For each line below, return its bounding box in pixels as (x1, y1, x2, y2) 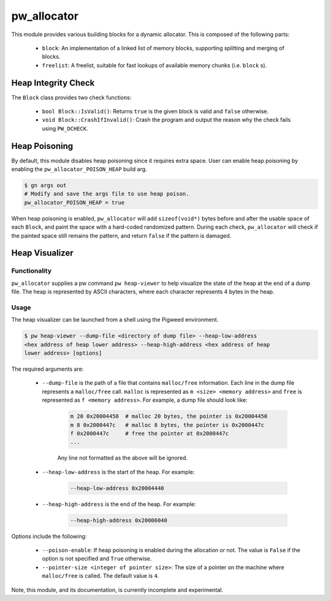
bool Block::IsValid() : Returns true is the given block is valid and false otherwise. (42, 108, 269, 115)
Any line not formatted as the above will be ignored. (57, 454, 188, 462)
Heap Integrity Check (11, 77, 95, 88)
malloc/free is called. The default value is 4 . (42, 572, 159, 580)
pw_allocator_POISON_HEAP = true (24, 199, 125, 206)
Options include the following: (11, 532, 87, 540)
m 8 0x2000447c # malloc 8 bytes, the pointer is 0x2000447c (70, 421, 265, 428)
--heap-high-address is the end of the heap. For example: (42, 500, 196, 508)
